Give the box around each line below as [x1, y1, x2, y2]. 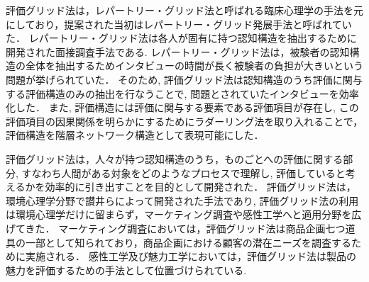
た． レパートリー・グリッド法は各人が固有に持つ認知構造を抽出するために [6, 30, 357, 45]
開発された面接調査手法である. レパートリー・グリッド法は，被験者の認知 [6, 44, 350, 59]
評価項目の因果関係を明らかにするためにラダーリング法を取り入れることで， [6, 113, 363, 128]
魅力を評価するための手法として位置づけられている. [6, 262, 247, 277]
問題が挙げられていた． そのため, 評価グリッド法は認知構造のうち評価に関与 [6, 72, 363, 86]
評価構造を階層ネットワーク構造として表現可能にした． [6, 128, 264, 142]
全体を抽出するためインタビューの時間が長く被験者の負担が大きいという [25, 58, 363, 73]
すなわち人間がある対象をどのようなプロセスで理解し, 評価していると [21, 165, 346, 180]
